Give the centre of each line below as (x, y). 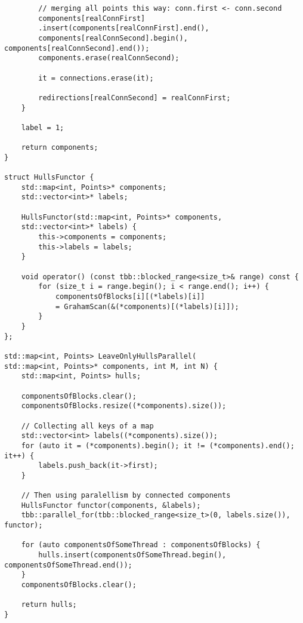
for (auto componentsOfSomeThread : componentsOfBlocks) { (141, 545)
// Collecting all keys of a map (87, 426)
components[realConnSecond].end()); (77, 48)
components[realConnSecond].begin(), (113, 38)
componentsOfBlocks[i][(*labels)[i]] (130, 297)
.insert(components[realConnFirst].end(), (124, 28)
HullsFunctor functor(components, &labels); (111, 505)
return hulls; (49, 605)
